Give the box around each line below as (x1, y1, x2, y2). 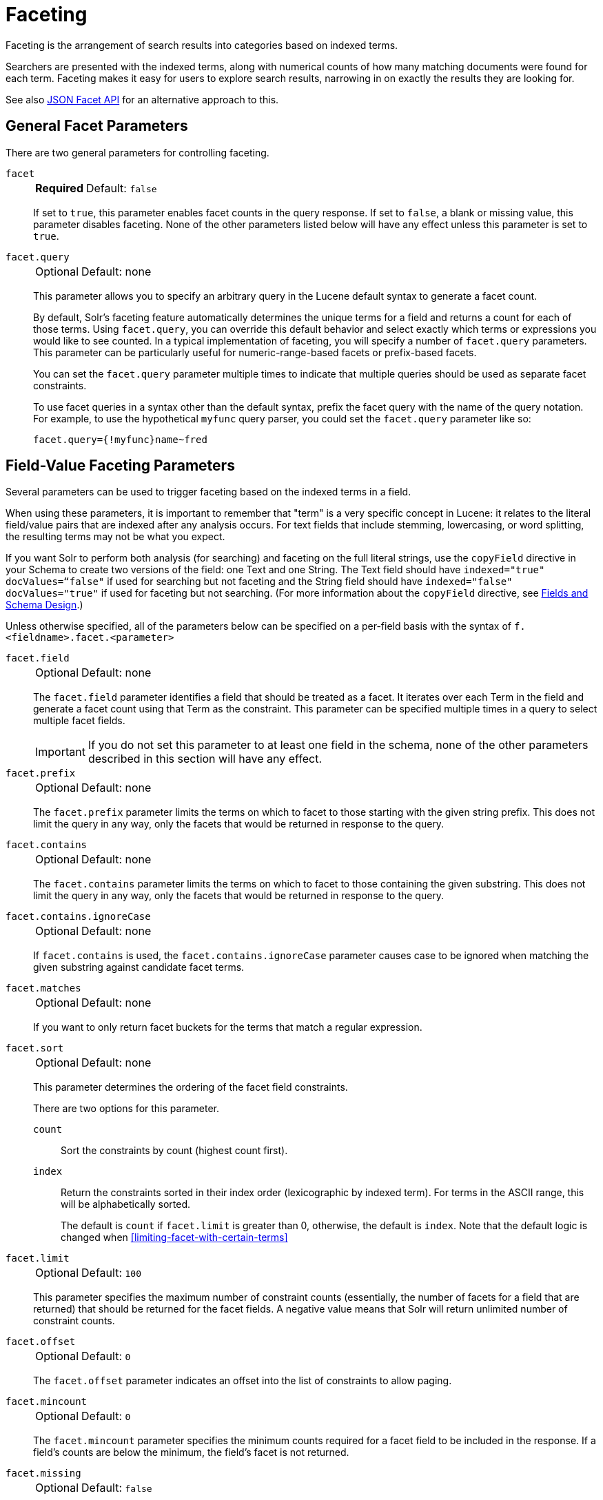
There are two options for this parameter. (33, 1102, 219, 1115)
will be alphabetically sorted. (61, 1198, 191, 1211)
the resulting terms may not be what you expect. (6, 531, 225, 543)
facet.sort (6, 1042, 64, 1054)
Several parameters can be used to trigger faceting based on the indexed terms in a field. (6, 486, 411, 498)
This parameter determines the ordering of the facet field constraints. (33, 1081, 348, 1093)
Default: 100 (81, 1266, 141, 1280)
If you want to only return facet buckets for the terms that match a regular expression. (33, 1021, 422, 1034)
